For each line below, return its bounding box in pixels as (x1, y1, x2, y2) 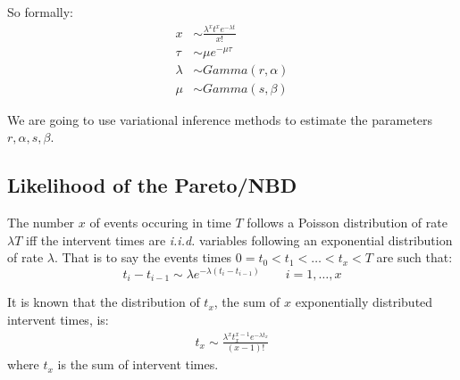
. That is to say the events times (54, 248, 232, 267)
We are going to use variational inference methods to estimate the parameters (7, 110, 433, 128)
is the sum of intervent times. (57, 355, 219, 374)
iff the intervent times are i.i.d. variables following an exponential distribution (26, 230, 453, 249)
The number (7, 213, 75, 232)
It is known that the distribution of (7, 293, 200, 311)
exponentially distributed (295, 293, 433, 311)
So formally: (7, 3, 73, 21)
